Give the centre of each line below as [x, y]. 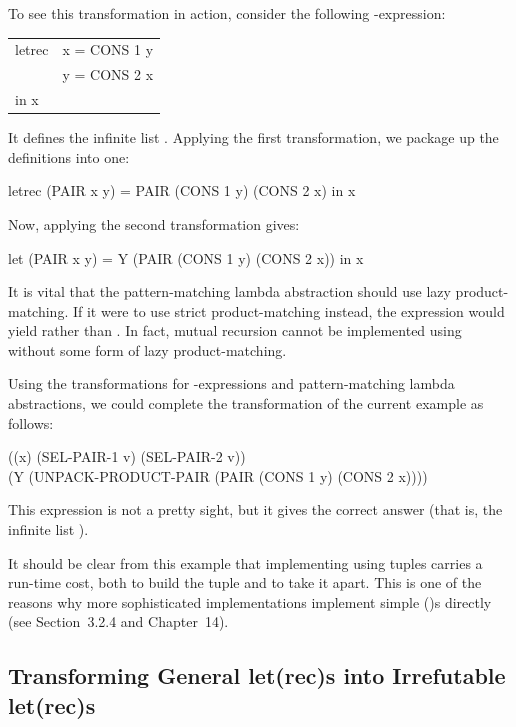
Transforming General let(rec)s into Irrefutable [257, 675]
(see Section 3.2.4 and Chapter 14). [118, 621]
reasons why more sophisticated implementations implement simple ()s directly [250, 601]
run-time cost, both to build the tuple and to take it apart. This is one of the [245, 582]
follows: [31, 422]
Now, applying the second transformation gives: [154, 223]
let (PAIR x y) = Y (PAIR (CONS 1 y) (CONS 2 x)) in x [186, 257]
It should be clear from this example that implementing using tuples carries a [245, 562]
